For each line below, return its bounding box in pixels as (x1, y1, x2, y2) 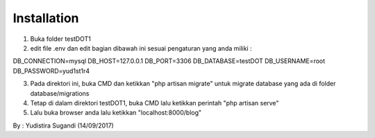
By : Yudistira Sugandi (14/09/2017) (12, 121, 114, 130)
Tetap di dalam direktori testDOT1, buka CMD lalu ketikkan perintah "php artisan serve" (30, 98, 279, 107)
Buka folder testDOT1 (30, 35, 92, 43)
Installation (12, 10, 79, 26)
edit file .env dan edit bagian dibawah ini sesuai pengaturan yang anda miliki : (30, 44, 253, 52)
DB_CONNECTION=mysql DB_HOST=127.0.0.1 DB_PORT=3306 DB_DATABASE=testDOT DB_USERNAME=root (12, 57, 326, 65)
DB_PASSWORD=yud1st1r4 (12, 67, 90, 75)
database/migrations (30, 89, 90, 97)
